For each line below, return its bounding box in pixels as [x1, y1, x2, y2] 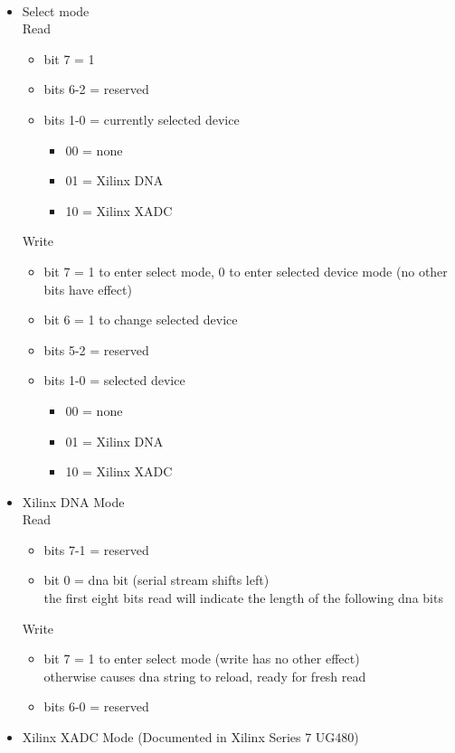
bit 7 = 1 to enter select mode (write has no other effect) [43, 649, 360, 668]
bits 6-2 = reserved [43, 80, 149, 99]
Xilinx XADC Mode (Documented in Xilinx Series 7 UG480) [22, 728, 359, 747]
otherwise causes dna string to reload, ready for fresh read [43, 666, 366, 685]
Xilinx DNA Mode [22, 492, 125, 511]
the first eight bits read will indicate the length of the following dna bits [43, 588, 443, 607]
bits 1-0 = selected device [43, 371, 185, 390]
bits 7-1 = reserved [43, 540, 149, 559]
